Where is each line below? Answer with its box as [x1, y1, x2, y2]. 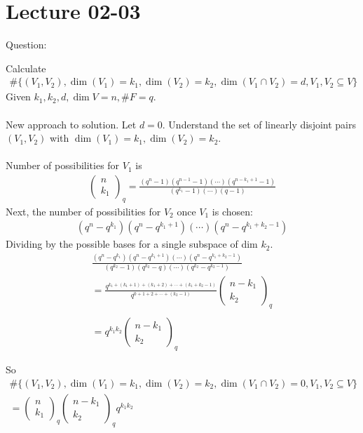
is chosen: [212, 204, 253, 218]
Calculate [6, 60, 46, 75]
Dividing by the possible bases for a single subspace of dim [6, 237, 258, 251]
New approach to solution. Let [6, 116, 137, 131]
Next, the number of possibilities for [6, 204, 161, 218]
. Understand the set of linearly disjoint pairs [162, 116, 356, 131]
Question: [6, 37, 47, 52]
